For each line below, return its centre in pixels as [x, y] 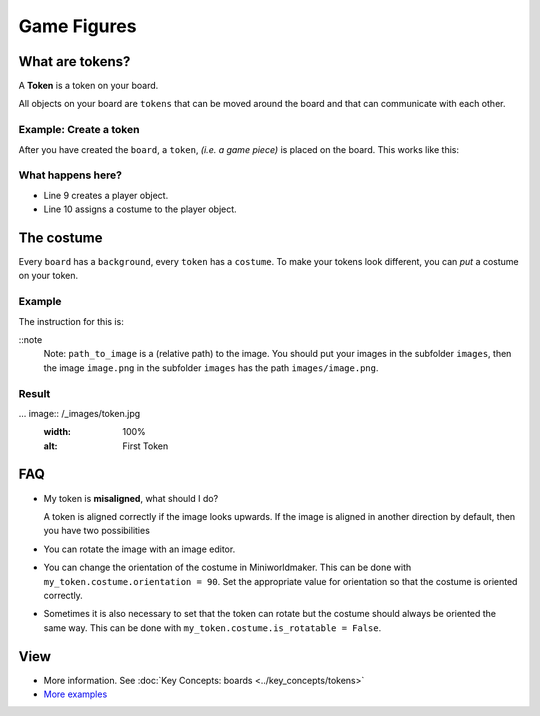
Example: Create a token [79, 130]
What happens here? [70, 175]
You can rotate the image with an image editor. [139, 549]
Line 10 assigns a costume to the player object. [140, 209]
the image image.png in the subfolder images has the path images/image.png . [211, 367]
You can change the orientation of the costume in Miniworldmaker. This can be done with [227, 567]
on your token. [48, 276]
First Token [145, 446]
